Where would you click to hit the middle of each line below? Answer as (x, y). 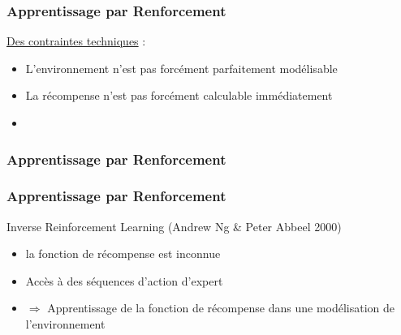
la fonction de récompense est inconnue (123, 253)
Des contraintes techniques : (76, 41)
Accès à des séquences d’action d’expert (124, 280)
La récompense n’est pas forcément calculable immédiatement (179, 95)
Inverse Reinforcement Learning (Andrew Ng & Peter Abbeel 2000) (174, 226)
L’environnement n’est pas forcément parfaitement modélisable (181, 68)
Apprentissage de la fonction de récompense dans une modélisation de (221, 308)
